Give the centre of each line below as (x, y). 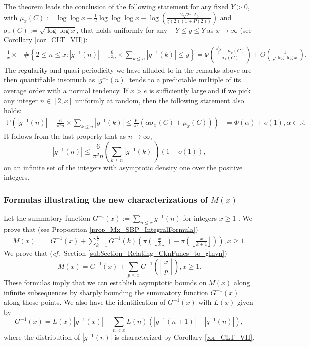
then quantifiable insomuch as (50, 79)
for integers (200, 218)
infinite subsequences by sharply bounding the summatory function (106, 292)
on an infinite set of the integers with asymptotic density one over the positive (123, 167)
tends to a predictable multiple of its (185, 79)
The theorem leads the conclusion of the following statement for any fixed (116, 6)
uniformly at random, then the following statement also (159, 100)
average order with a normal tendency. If (66, 90)
